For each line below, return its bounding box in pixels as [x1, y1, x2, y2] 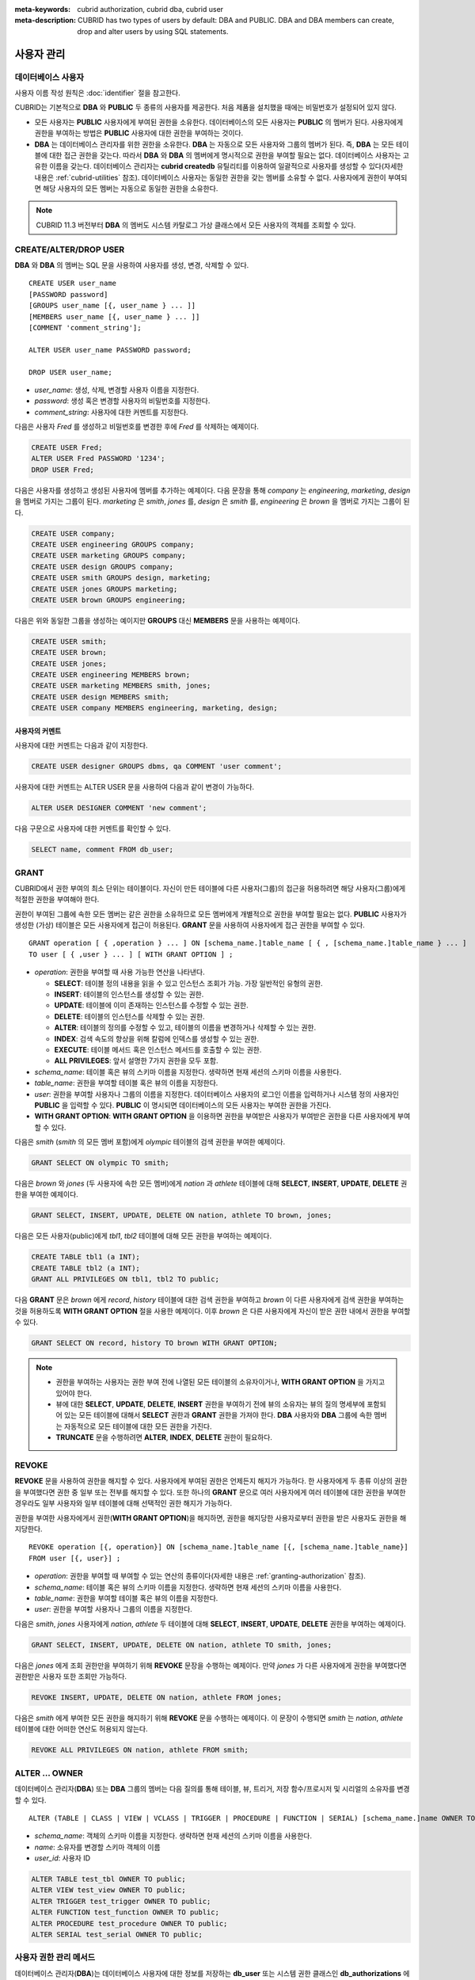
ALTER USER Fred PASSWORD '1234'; [31, 454, 165, 463]
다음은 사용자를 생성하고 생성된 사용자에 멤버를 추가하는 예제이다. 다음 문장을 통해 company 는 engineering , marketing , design [14, 485, 411, 495]
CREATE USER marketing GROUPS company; [31, 551, 186, 560]
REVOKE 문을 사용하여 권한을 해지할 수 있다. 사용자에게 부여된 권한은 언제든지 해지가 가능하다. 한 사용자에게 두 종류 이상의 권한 [14, 1476, 408, 1486]
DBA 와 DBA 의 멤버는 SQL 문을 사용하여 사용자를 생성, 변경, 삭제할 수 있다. [14, 260, 249, 269]
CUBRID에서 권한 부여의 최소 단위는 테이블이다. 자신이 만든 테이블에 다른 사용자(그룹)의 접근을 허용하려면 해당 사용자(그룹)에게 [14, 883, 406, 893]
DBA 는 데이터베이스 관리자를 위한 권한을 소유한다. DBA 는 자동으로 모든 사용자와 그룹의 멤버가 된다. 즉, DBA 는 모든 [34, 139, 395, 149]
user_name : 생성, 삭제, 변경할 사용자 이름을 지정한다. [34, 385, 199, 394]
